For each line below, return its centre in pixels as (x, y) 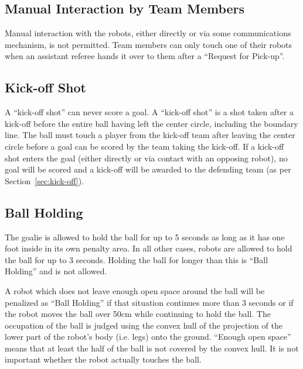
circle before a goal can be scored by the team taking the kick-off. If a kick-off (144, 146)
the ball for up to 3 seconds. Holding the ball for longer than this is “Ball (137, 259)
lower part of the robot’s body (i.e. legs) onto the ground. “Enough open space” (148, 337)
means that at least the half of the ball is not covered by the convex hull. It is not (152, 348)
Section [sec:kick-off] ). (45, 180)
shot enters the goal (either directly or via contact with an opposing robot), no (146, 158)
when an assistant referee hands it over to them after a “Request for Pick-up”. (145, 56)
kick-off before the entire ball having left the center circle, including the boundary (151, 123)
